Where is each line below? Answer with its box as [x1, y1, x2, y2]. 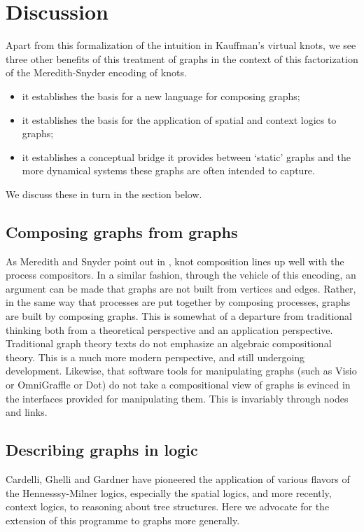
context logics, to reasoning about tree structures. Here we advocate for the [6, 499, 330, 514]
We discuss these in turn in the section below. [6, 186, 202, 201]
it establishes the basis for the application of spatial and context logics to [22, 112, 337, 127]
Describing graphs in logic [6, 439, 198, 461]
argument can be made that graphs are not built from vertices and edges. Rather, [6, 281, 356, 295]
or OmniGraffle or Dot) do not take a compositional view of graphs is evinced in [6, 377, 351, 392]
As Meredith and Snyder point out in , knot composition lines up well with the [6, 253, 344, 268]
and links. [6, 405, 48, 419]
